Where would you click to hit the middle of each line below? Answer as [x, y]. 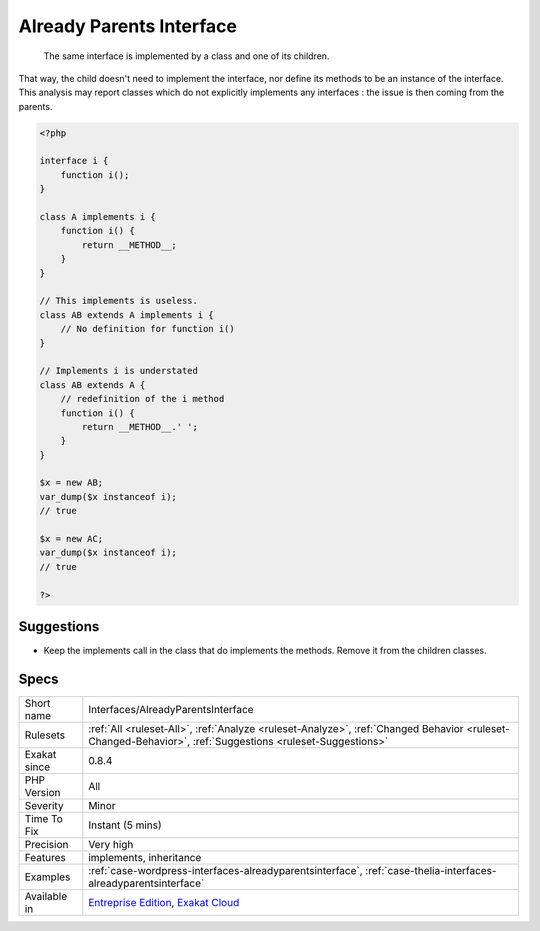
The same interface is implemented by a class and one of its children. [186, 56]
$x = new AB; [71, 483]
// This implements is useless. [119, 301]
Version [42, 792]
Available [46, 896]
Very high [111, 844]
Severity [44, 805]
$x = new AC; [71, 539]
